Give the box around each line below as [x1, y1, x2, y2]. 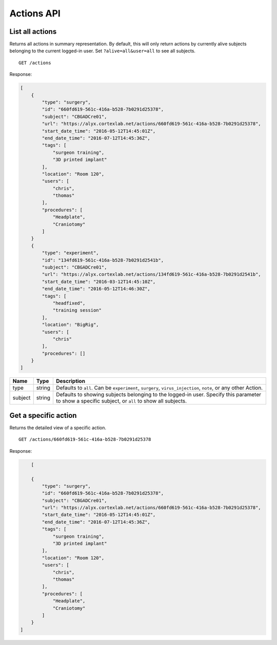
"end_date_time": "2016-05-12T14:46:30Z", [42, 286, 151, 292]
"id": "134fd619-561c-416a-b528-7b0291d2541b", [42, 257, 164, 263]
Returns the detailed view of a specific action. [9, 425, 106, 431]
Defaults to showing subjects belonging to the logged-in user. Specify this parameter [55, 391, 262, 398]
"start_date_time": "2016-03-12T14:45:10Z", [42, 278, 156, 285]
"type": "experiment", [42, 250, 100, 256]
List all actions [9, 27, 57, 36]
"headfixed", [52, 300, 86, 306]
